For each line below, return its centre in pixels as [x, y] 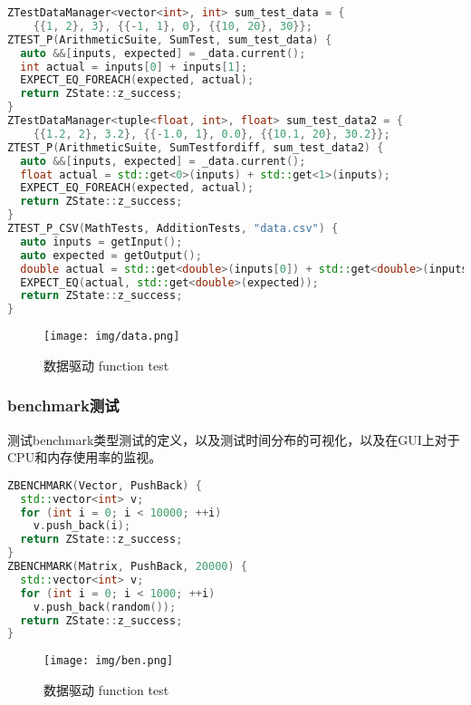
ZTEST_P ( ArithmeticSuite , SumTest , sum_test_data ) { [170, 39]
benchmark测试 [63, 406]
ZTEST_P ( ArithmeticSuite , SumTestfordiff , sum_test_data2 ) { [196, 147]
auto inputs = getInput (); [101, 241]
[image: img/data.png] [112, 337]
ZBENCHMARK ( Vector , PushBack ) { [105, 485]
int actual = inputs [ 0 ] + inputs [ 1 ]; [134, 67]
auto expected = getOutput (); [111, 255]
